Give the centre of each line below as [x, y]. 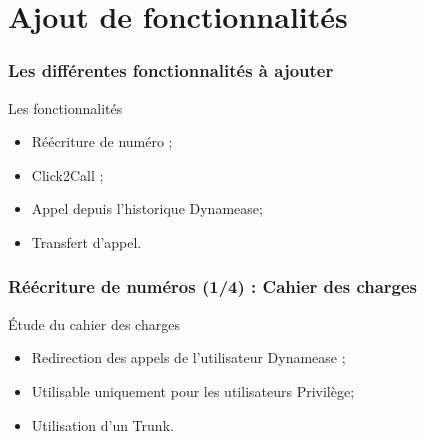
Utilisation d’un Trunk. [102, 424]
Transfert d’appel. [86, 241]
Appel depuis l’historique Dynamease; [147, 208]
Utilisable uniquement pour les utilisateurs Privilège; [193, 390]
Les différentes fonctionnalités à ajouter [171, 70]
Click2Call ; [67, 174]
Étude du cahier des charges [94, 323]
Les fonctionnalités [65, 107]
